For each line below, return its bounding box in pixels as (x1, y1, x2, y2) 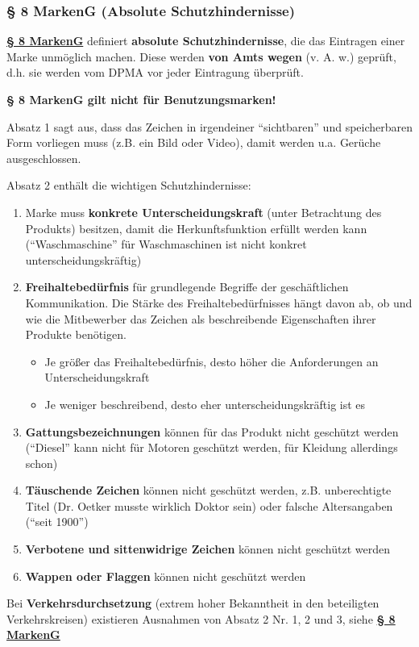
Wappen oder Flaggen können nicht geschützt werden (25, 567, 306, 584)
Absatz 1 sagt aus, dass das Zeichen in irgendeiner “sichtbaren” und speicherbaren (6, 118, 413, 135)
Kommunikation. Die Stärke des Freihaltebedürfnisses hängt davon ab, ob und (25, 294, 413, 311)
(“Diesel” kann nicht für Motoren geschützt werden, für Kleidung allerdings (25, 439, 398, 456)
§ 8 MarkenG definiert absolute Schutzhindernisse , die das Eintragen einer (6, 32, 405, 49)
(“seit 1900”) (25, 513, 89, 530)
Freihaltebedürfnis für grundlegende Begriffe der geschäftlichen (25, 278, 349, 295)
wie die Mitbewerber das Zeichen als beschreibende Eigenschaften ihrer (25, 310, 376, 327)
